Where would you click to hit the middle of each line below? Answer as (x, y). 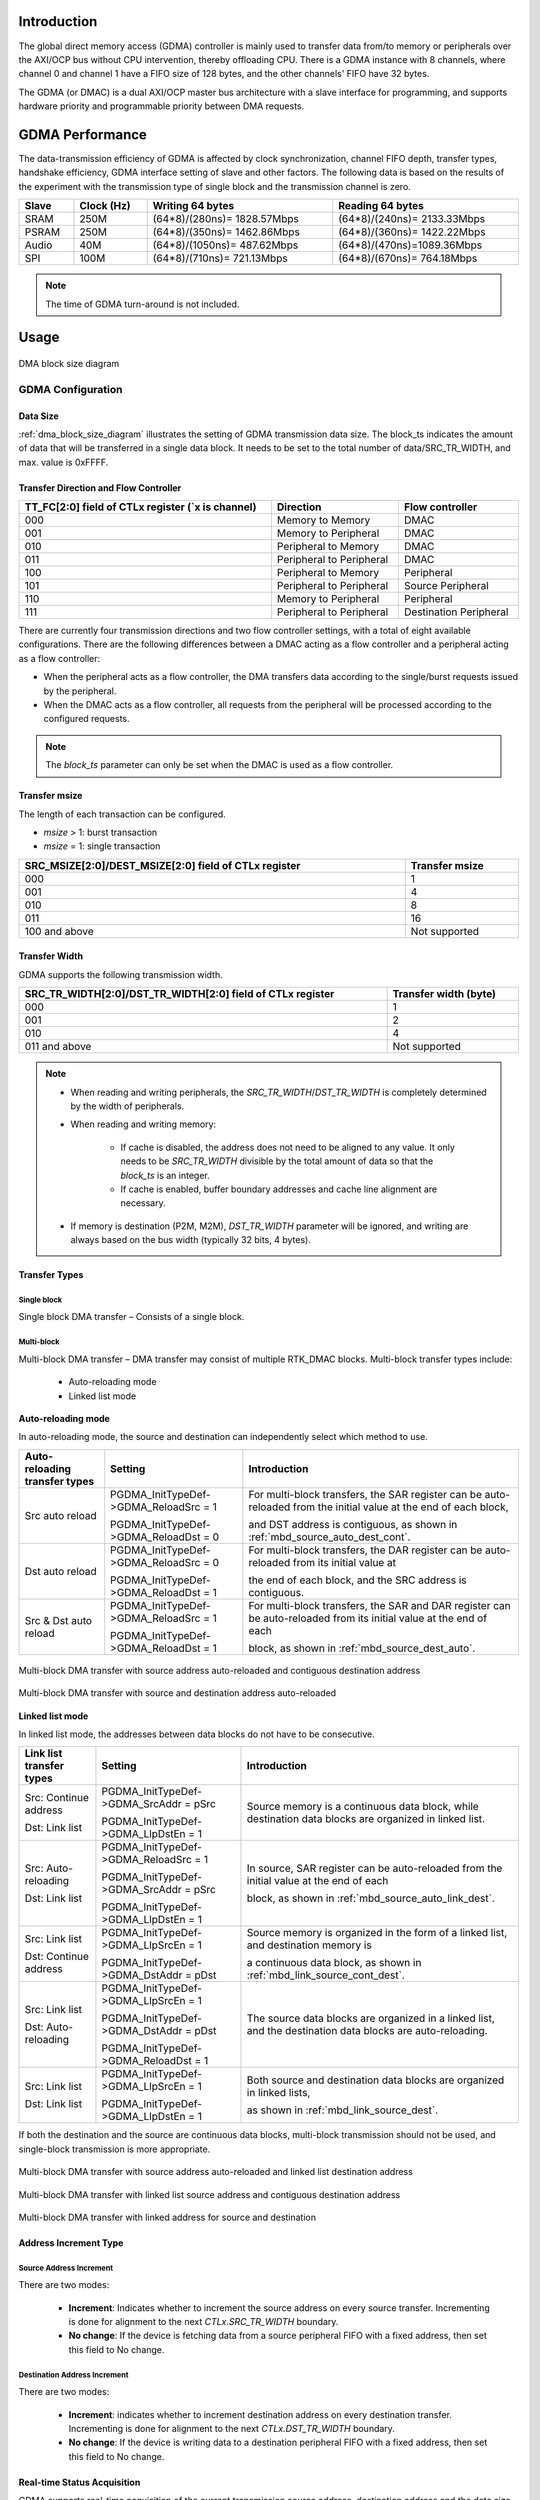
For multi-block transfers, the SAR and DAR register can (379, 1605)
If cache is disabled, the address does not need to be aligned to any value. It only (287, 1147)
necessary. (143, 1203)
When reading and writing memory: (143, 1124)
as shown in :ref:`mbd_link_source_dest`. (342, 2110)
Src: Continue (57, 1798)
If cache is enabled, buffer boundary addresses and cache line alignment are (279, 1189)
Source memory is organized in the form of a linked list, (377, 1933)
